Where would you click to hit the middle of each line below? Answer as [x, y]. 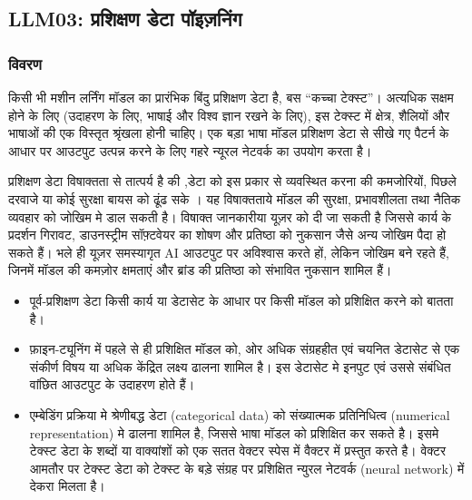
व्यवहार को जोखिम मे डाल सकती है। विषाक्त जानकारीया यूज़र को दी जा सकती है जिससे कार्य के [230, 216]
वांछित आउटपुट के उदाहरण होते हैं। [112, 384]
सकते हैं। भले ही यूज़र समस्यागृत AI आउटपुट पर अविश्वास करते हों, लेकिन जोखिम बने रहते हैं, [229, 252]
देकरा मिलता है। [67, 486]
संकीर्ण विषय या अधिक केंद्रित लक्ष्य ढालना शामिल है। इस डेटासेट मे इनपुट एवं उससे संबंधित [240, 366]
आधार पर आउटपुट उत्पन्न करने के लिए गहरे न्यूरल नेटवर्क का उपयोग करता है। [190, 150]
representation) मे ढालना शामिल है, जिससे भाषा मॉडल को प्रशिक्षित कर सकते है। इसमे [234, 432]
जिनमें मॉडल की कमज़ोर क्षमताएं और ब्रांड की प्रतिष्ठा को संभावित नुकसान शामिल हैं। [200, 270]
